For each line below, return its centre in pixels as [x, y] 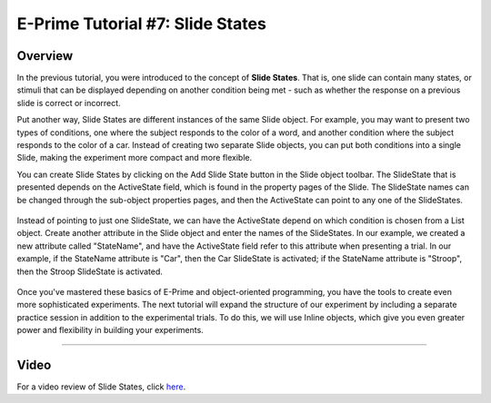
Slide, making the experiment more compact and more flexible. [135, 158]
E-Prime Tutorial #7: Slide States [142, 24]
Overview [45, 56]
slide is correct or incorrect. [69, 103]
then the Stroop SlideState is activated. [90, 271]
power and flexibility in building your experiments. [110, 330]
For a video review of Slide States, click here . [101, 387]
